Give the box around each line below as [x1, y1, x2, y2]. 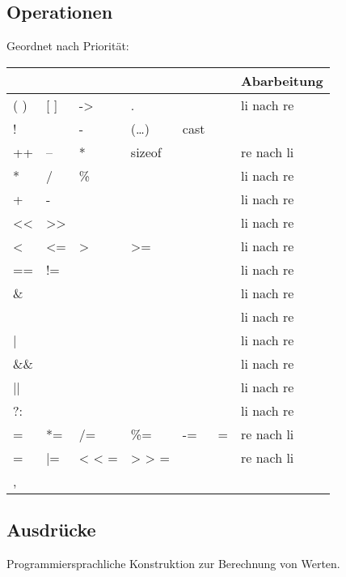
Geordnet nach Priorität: [6, 37, 129, 54]
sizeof [130, 142, 162, 161]
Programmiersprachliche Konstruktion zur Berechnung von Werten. [6, 555, 340, 571]
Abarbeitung [240, 71, 323, 90]
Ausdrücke [6, 517, 96, 542]
